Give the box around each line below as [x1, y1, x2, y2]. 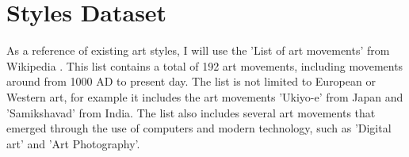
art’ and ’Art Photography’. [6, 135, 140, 151]
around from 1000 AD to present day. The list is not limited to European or [6, 73, 376, 90]
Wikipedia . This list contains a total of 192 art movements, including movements [6, 57, 403, 74]
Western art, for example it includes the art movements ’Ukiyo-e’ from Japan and [6, 88, 403, 105]
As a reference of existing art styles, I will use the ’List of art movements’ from [6, 42, 390, 59]
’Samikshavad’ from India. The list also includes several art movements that [6, 104, 376, 121]
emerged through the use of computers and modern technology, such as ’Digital [6, 120, 392, 136]
